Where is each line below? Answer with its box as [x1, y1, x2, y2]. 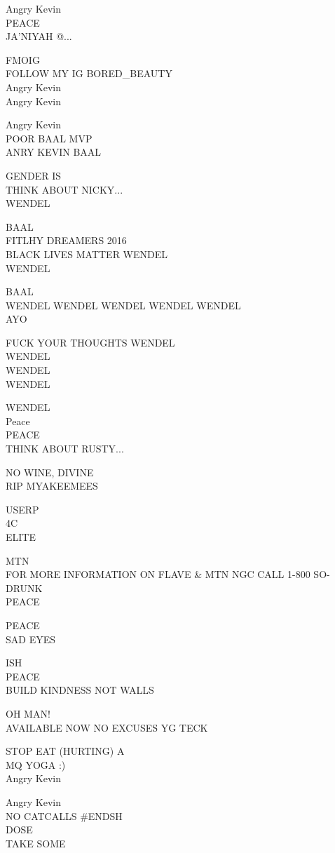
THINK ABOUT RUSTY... [6, 441, 124, 456]
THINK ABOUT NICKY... [6, 182, 123, 196]
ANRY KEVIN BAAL [6, 145, 102, 159]
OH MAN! [6, 706, 50, 720]
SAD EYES [6, 631, 55, 646]
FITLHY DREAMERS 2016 [6, 233, 127, 248]
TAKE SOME [6, 835, 66, 850]
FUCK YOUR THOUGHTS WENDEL [6, 335, 175, 349]
